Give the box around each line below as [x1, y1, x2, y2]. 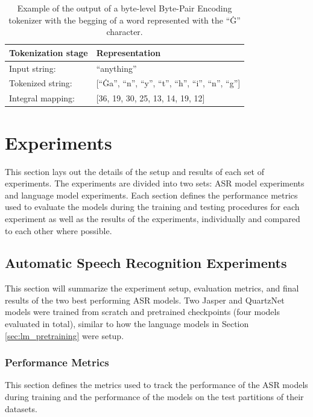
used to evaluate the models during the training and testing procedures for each [5, 200, 300, 213]
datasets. [5, 402, 37, 415]
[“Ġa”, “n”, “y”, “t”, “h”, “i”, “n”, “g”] [96, 77, 241, 89]
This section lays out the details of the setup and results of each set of [5, 165, 264, 177]
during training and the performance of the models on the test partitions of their [5, 390, 304, 403]
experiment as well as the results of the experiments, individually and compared [5, 212, 300, 224]
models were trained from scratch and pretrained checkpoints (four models [5, 305, 280, 318]
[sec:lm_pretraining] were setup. [5, 329, 124, 342]
